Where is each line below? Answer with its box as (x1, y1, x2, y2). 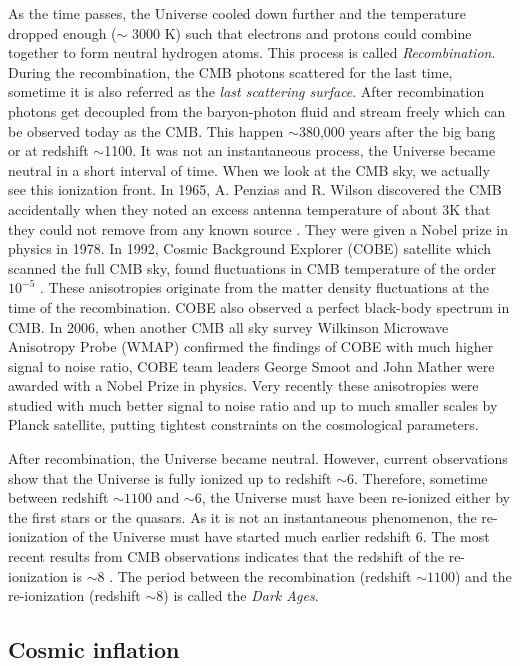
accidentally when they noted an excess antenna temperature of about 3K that (8, 198, 491, 219)
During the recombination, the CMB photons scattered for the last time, (8, 61, 453, 82)
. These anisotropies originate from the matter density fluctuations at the (39, 277, 489, 298)
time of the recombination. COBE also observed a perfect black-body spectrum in (8, 296, 510, 317)
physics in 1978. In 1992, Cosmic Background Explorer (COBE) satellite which (8, 238, 492, 259)
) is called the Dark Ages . (163, 585, 319, 606)
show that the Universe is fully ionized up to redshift (8, 467, 332, 488)
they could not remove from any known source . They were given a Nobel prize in (8, 218, 508, 239)
